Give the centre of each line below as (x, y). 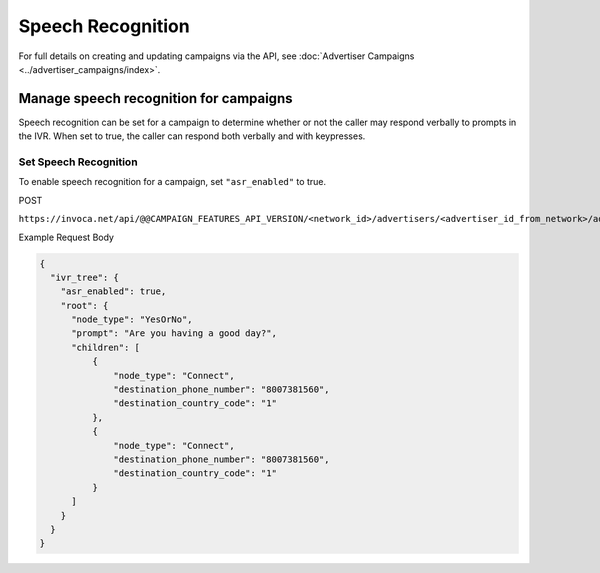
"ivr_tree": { (85, 277)
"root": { (84, 305)
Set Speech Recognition (78, 162)
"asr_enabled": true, (113, 291)
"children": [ (105, 347)
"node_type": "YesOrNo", (132, 319)
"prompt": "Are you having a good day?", (174, 333)
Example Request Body (66, 237)
